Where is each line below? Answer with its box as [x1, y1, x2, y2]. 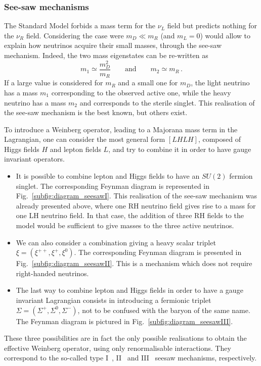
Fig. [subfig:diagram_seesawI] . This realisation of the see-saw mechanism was [16, 190, 257, 201]
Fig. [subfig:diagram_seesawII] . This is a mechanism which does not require [16, 258, 252, 269]
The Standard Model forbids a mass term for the [4, 20, 156, 31]
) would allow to [200, 30, 251, 40]
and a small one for [118, 77, 178, 88]
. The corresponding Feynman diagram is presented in [74, 247, 242, 257]
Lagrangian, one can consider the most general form [4, 134, 165, 144]
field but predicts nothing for [167, 20, 257, 31]
